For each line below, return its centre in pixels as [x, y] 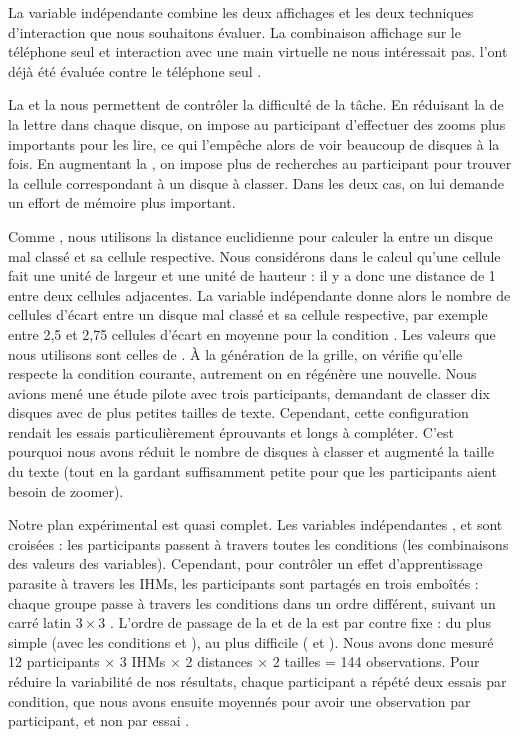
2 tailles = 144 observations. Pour [376, 661]
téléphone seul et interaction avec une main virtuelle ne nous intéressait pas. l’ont [258, 51]
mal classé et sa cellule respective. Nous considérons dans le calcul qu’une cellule [254, 255]
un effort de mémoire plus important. [122, 202]
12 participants [54, 661]
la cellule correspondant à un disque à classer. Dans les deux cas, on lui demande [256, 182]
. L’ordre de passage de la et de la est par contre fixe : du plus [300, 622]
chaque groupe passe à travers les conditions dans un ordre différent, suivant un [252, 602]
